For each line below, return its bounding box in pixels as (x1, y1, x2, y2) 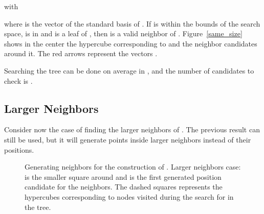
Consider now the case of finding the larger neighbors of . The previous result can (4, 124, 260, 135)
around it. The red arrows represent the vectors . (4, 48, 158, 59)
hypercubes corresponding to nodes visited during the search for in (25, 191, 234, 202)
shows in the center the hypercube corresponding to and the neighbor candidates (4, 38, 257, 49)
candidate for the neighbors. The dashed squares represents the (25, 181, 223, 192)
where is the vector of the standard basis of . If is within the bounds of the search (4, 18, 260, 29)
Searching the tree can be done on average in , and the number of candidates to (4, 65, 254, 76)
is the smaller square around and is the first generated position (25, 171, 222, 182)
